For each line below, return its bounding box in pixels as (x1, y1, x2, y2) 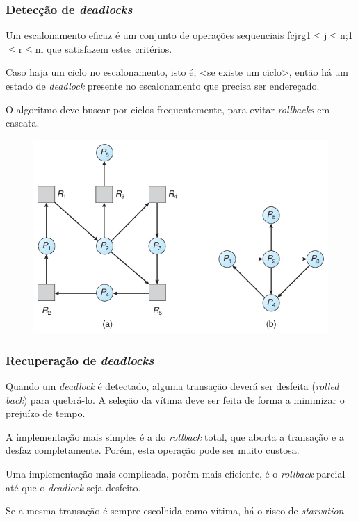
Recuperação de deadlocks (6, 351, 154, 368)
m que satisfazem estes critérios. (35, 41, 172, 56)
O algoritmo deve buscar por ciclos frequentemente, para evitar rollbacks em (6, 101, 330, 116)
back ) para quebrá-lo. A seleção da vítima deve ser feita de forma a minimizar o (6, 392, 345, 407)
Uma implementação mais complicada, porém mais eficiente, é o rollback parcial (6, 466, 345, 480)
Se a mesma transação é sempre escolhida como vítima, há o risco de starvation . (6, 503, 347, 518)
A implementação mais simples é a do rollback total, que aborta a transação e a (6, 429, 344, 443)
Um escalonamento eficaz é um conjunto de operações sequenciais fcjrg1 (6, 28, 311, 42)
